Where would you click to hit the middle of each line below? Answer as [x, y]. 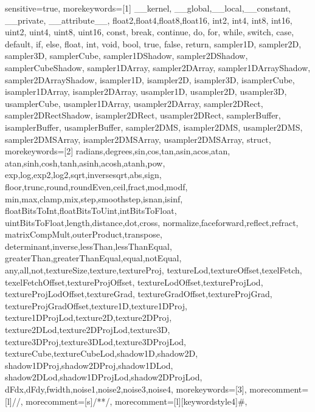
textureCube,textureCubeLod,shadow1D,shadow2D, [102, 353]
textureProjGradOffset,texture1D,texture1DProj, [96, 305]
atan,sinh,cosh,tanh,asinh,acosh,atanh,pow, [85, 163]
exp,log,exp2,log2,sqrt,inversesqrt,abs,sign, [83, 175]
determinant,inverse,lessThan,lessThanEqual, [88, 246]
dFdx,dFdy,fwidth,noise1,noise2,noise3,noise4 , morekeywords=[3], [126, 389]
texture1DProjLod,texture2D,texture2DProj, [88, 318]
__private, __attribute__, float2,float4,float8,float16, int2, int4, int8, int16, [149, 20]
